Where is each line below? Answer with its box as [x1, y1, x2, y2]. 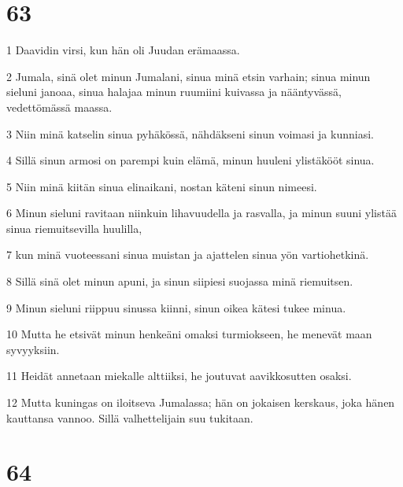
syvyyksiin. [6, 341, 60, 357]
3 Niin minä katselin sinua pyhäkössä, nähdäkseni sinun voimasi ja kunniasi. [6, 125, 374, 142]
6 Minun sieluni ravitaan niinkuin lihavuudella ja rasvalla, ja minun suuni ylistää [6, 205, 397, 221]
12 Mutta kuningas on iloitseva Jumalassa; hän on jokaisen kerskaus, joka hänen [6, 394, 395, 411]
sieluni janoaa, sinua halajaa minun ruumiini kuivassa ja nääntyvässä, [6, 83, 342, 100]
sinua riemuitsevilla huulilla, [6, 220, 142, 236]
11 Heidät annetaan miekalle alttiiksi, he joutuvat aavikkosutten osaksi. [6, 367, 352, 384]
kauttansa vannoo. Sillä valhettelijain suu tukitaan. [6, 409, 253, 426]
